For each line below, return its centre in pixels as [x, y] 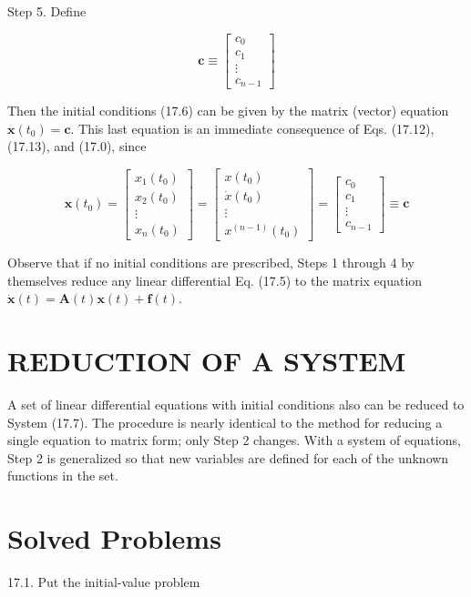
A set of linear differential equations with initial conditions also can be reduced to [236, 404]
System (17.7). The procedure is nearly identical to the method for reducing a [225, 422]
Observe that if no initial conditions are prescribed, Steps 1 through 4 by [211, 263]
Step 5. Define [47, 11]
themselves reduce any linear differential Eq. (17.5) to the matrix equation [215, 280]
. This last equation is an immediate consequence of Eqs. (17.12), [252, 128]
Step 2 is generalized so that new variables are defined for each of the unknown [228, 457]
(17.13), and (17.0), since [77, 146]
